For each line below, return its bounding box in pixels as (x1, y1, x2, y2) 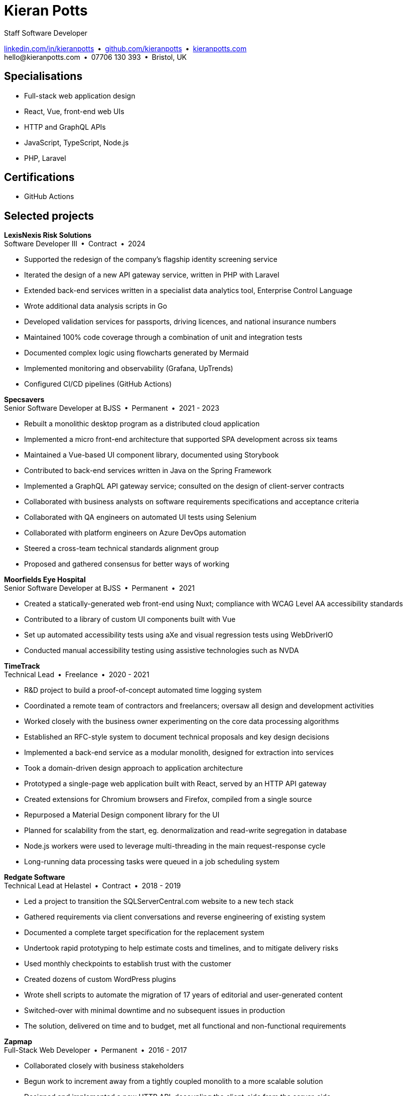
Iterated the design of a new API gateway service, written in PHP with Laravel (24, 270, 280, 280)
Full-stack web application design (24, 91, 135, 100)
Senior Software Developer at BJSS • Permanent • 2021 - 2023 (4, 404, 219, 413)
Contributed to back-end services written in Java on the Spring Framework (24, 466, 272, 475)
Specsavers (4, 395, 45, 404)
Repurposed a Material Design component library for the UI (24, 810, 220, 819)
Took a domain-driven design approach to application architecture (24, 764, 243, 773)
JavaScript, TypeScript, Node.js (24, 138, 129, 147)
